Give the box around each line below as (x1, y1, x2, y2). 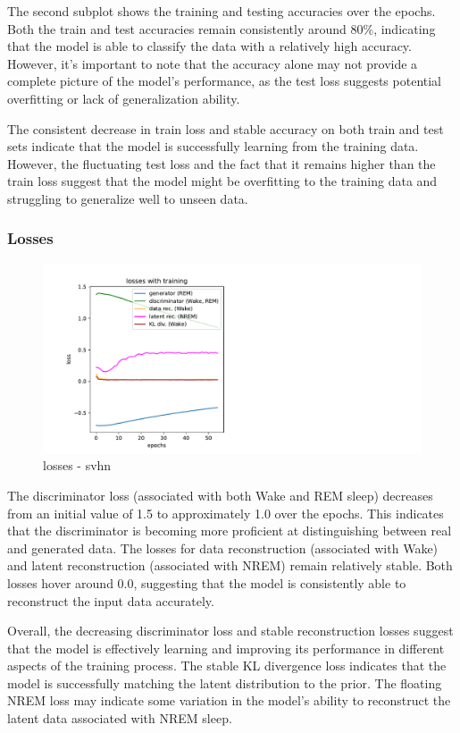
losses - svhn (43, 456, 112, 475)
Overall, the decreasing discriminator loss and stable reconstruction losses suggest (7, 621, 454, 640)
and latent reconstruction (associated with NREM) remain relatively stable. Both (7, 556, 453, 575)
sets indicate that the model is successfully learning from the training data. (7, 137, 419, 156)
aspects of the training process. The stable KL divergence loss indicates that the (7, 656, 447, 675)
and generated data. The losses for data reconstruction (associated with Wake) (7, 538, 439, 557)
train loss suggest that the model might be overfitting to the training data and (7, 172, 438, 190)
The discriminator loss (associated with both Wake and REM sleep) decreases (7, 485, 433, 504)
